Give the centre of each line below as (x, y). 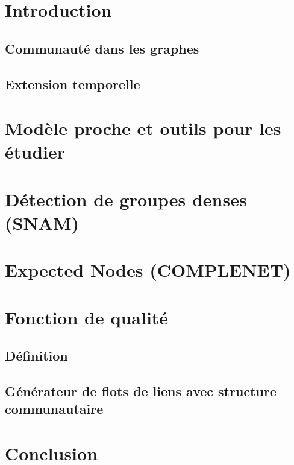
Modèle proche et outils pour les (143, 128)
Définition (36, 356)
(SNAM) (42, 222)
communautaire (54, 409)
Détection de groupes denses (126, 199)
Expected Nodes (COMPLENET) (148, 270)
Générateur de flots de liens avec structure (141, 391)
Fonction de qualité (87, 317)
